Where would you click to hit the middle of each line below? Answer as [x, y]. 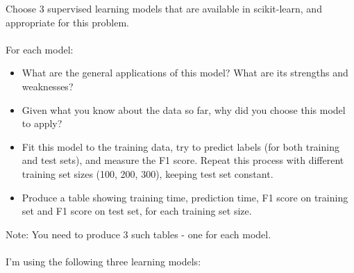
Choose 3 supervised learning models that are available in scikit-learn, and [164, 8]
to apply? [42, 123]
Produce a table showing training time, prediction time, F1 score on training [185, 197]
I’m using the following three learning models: [103, 261]
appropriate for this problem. [67, 22]
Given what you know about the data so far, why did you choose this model [184, 109]
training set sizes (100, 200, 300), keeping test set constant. [147, 173]
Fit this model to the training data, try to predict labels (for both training [180, 146]
